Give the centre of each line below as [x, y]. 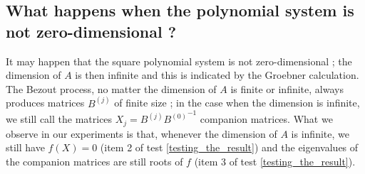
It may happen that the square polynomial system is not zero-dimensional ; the [179, 61]
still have [25, 147]
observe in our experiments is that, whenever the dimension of [142, 133]
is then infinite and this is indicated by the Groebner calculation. [217, 75]
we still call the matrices [59, 119]
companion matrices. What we [266, 119]
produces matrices [45, 103]
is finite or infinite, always [287, 88]
